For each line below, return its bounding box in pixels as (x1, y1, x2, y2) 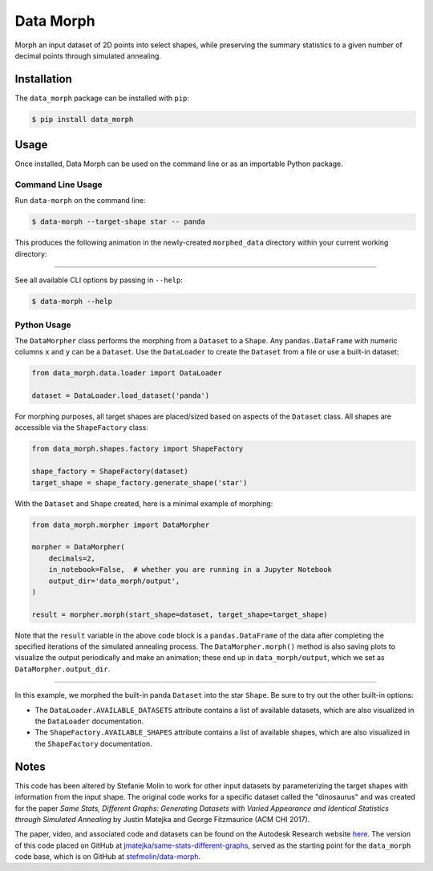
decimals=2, (48, 553, 96, 563)
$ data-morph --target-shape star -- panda (31, 217, 206, 226)
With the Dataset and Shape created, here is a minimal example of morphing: (14, 498, 273, 508)
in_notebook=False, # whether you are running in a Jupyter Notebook (48, 565, 333, 574)
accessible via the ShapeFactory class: (14, 423, 148, 432)
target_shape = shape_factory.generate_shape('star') (31, 478, 248, 487)
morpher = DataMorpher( (31, 542, 126, 552)
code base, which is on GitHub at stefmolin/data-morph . (14, 852, 201, 861)
